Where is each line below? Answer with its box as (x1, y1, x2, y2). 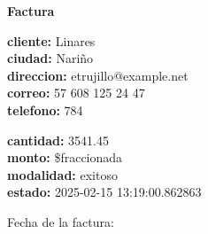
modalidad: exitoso (7, 165, 118, 183)
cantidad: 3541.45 (7, 130, 109, 149)
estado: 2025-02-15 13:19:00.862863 (7, 183, 202, 201)
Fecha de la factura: (7, 212, 114, 230)
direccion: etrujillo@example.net (7, 66, 189, 84)
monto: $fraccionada (7, 148, 123, 167)
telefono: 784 (7, 100, 83, 119)
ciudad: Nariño (7, 49, 94, 67)
